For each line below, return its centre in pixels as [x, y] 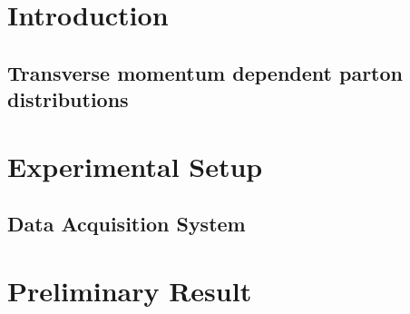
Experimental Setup [135, 166]
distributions [68, 99]
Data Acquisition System [127, 224]
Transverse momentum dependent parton [205, 72]
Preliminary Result [130, 290]
